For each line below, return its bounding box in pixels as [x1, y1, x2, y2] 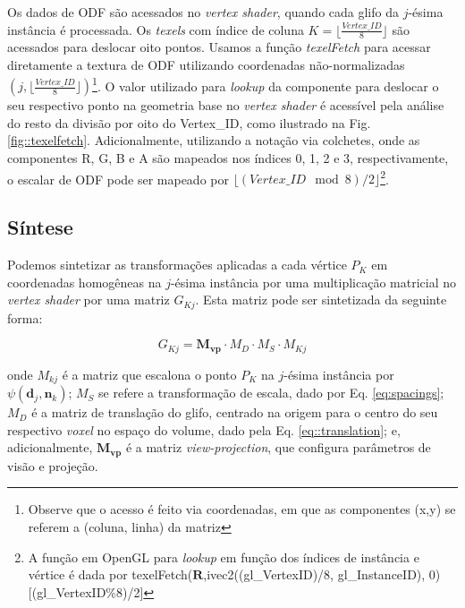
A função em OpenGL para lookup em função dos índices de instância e [28, 547, 419, 566]
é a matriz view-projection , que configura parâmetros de [125, 438, 431, 457]
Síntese [7, 213, 73, 241]
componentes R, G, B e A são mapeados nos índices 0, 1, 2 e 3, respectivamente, [7, 149, 449, 167]
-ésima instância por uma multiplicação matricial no [170, 272, 457, 291]
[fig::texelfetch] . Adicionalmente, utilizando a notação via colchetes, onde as [7, 131, 420, 150]
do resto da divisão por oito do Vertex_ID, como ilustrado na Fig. [7, 113, 371, 132]
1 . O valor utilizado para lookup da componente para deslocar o [92, 73, 439, 95]
